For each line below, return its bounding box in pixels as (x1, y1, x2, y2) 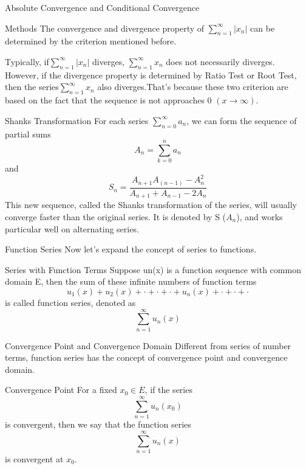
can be (250, 21, 275, 34)
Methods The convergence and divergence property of (5, 21, 205, 34)
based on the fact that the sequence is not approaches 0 (5, 94, 212, 106)
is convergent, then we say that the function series (5, 418, 191, 431)
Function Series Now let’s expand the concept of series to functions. (5, 243, 257, 255)
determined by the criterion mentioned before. (5, 35, 177, 47)
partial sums (5, 127, 51, 140)
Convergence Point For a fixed (5, 383, 117, 396)
